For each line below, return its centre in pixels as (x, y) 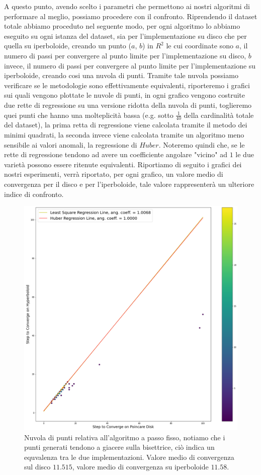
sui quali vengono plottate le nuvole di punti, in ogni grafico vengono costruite (124, 95)
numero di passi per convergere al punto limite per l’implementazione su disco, (125, 55)
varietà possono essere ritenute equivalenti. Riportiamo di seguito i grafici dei (123, 164)
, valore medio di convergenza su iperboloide (140, 467)
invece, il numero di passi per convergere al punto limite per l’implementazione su (130, 65)
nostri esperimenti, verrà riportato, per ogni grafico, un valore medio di (114, 174)
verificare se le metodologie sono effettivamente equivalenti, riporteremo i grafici (127, 85)
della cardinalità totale (219, 115)
